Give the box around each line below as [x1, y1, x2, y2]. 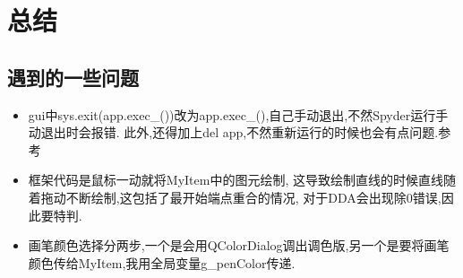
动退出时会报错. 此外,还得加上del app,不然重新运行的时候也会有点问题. [28, 123, 439, 142]
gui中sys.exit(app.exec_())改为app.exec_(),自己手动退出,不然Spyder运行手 [28, 105, 449, 124]
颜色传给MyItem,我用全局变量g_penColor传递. [28, 253, 296, 272]
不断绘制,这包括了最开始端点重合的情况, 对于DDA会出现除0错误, [65, 187, 442, 206]
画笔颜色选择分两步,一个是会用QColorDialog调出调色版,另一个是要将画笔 [28, 236, 450, 255]
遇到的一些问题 [7, 63, 139, 91]
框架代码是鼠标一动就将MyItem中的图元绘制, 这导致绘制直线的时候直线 [28, 170, 443, 189]
